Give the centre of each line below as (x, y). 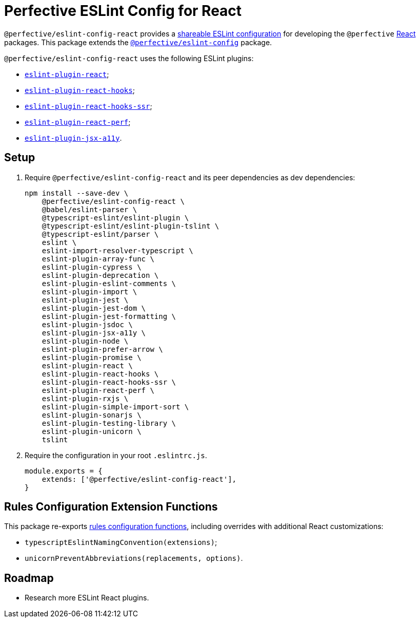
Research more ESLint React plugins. (87, 598)
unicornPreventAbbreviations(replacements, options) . (134, 558)
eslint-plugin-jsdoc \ (87, 324)
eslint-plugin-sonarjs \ (92, 415)
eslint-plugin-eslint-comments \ (109, 283)
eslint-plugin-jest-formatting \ (109, 316)
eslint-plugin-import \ (89, 291)
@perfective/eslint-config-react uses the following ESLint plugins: (129, 58)
